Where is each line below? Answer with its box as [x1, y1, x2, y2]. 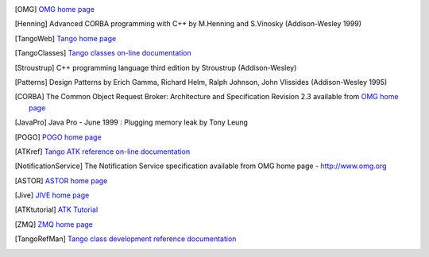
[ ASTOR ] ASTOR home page [14, 175, 108, 186]
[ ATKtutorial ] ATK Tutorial [14, 205, 99, 214]
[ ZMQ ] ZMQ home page [14, 219, 93, 229]
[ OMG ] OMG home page [14, 5, 95, 13]
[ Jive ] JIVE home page [14, 190, 90, 200]
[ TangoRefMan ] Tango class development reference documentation [14, 234, 237, 244]
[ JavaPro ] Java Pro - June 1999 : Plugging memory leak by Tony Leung [14, 117, 248, 127]
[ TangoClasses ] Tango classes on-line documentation [14, 48, 192, 58]
